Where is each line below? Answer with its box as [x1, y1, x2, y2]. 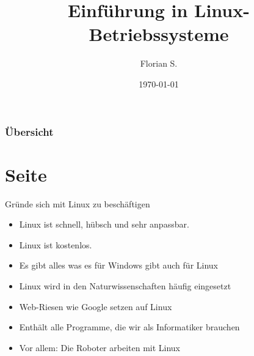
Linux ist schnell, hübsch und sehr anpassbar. [19, 218, 189, 231]
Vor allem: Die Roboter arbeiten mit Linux [19, 341, 181, 354]
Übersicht [5, 124, 54, 139]
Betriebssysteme [89, 21, 229, 46]
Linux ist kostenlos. [19, 238, 92, 251]
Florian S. [140, 57, 178, 70]
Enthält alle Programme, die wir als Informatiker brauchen [19, 321, 240, 333]
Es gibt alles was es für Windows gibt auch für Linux [19, 259, 218, 272]
